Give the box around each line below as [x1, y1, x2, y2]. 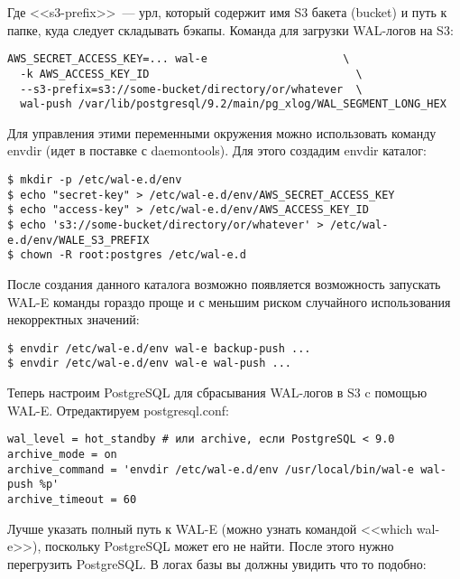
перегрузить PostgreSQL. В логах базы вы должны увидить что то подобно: [7, 554, 427, 573]
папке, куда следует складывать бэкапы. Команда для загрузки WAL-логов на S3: [7, 20, 454, 39]
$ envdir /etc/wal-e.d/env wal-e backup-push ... [7, 341, 311, 355]
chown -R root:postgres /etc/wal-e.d [20, 248, 246, 262]
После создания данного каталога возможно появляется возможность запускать [7, 274, 441, 293]
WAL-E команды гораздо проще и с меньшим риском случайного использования [7, 292, 451, 311]
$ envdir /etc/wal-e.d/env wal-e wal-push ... [7, 357, 291, 370]
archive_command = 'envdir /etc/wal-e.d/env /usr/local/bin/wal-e [7, 462, 415, 476]
